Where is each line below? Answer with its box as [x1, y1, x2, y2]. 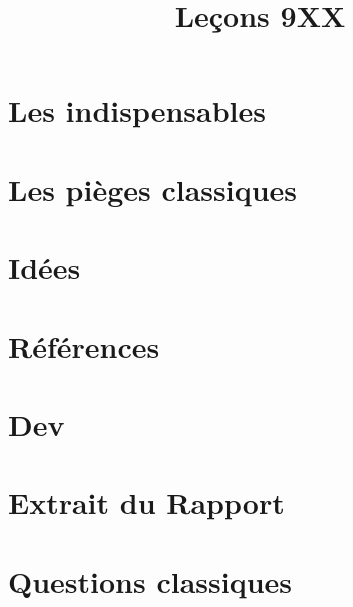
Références [8, 325, 160, 366]
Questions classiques [8, 560, 293, 601]
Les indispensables [8, 90, 267, 131]
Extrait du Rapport [8, 482, 285, 523]
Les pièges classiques [8, 168, 298, 209]
